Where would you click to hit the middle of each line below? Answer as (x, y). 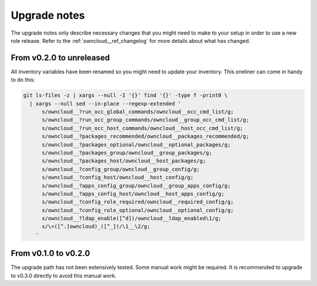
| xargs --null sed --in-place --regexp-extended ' (105, 103)
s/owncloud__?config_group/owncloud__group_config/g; (121, 169)
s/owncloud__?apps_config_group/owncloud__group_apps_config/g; (136, 185)
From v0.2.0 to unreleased (60, 58)
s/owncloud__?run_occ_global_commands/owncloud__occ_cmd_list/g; (138, 112)
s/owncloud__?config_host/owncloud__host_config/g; (118, 178)
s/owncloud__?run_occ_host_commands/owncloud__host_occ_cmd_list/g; (143, 128)
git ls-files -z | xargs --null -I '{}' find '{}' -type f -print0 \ (125, 96)
